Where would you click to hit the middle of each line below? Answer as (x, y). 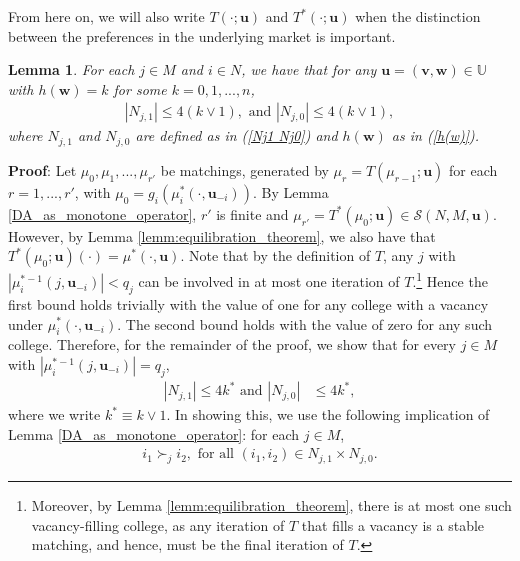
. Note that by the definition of (275, 255)
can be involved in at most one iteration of (269, 281)
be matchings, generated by (244, 169)
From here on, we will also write (106, 16)
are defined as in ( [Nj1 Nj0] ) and (236, 135)
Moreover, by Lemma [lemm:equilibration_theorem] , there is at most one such (271, 505)
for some (140, 88)
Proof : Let (42, 169)
